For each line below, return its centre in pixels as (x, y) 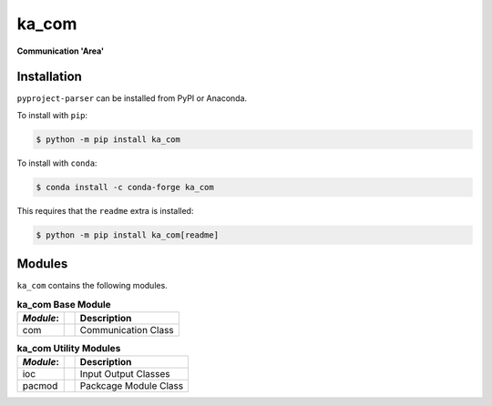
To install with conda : (57, 163)
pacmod (40, 386)
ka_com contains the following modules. (92, 286)
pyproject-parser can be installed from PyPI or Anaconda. (132, 98)
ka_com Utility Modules (69, 349)
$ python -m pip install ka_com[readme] (127, 235)
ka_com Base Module (64, 304)
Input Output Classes (125, 374)
